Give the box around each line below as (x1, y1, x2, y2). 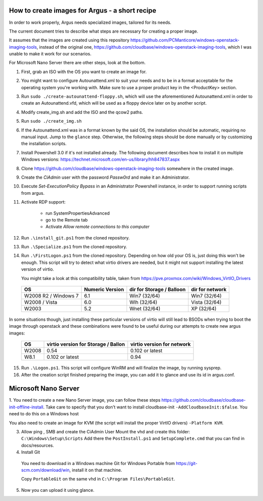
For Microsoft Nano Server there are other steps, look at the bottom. (9, 60, 146, 66)
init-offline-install (9, 404, 44, 410)
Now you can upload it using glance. (21, 487, 94, 493)
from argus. (21, 190, 45, 196)
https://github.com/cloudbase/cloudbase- (161, 397, 246, 403)
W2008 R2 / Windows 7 (24, 293, 79, 299)
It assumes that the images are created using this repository (9, 37, 130, 43)
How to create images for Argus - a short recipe (9, 6, 157, 15)
